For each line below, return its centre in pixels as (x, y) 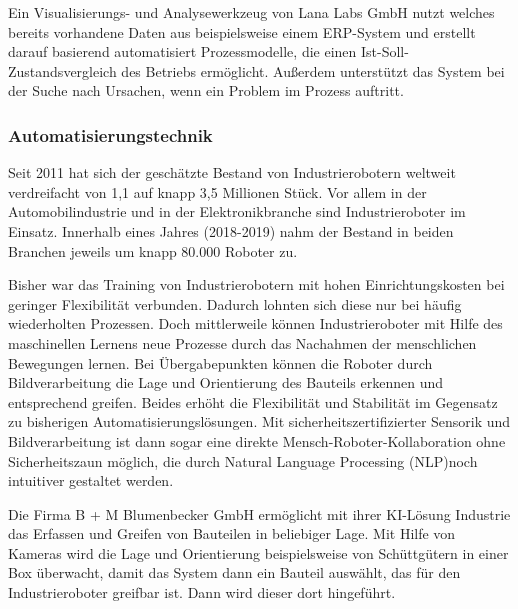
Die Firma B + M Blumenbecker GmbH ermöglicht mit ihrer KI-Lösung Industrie (259, 513)
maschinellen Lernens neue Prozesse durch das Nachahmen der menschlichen (242, 342)
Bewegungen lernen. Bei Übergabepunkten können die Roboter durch (220, 362)
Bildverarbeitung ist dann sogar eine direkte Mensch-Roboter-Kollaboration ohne (257, 440)
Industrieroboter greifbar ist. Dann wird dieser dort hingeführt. (202, 592)
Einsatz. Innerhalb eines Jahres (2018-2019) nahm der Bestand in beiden (231, 230)
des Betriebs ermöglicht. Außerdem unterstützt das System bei (313, 70)
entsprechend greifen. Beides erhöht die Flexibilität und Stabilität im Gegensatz (253, 401)
